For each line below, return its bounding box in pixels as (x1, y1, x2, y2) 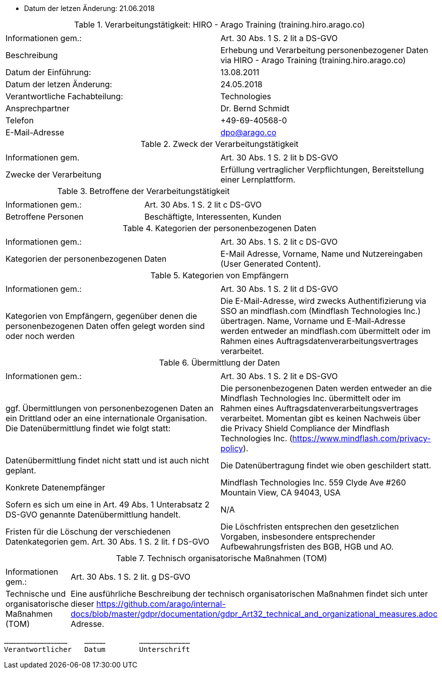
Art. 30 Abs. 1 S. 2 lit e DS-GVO (220, 371, 338, 381)
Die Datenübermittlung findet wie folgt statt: (6, 423, 171, 433)
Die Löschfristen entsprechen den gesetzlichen (220, 522, 399, 532)
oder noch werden (6, 331, 75, 341)
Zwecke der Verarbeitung (6, 170, 102, 180)
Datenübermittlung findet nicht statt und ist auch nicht (6, 455, 209, 465)
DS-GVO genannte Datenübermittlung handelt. (6, 510, 181, 520)
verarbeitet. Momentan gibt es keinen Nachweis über (220, 413, 421, 423)
